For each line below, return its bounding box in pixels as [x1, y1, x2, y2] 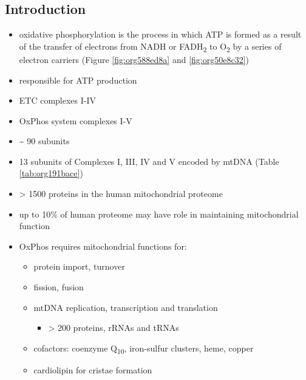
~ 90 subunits [19, 135, 70, 147]
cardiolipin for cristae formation [33, 363, 152, 376]
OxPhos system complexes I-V [19, 114, 132, 127]
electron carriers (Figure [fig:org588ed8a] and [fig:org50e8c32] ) [19, 53, 250, 65]
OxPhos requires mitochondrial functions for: [19, 239, 187, 252]
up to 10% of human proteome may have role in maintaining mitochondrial [19, 207, 299, 220]
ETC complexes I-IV [19, 94, 97, 107]
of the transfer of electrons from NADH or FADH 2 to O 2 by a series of [19, 39, 282, 54]
